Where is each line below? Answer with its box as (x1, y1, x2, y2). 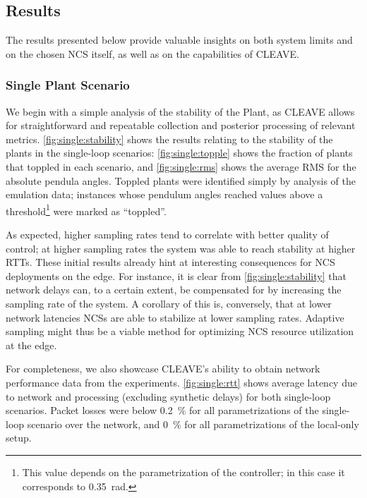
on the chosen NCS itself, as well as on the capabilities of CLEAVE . (6, 46, 299, 61)
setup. (6, 430, 32, 445)
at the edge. (6, 337, 57, 352)
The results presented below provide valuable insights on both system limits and (6, 32, 353, 47)
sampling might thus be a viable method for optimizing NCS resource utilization (6, 324, 354, 339)
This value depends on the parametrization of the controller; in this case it (22, 464, 345, 479)
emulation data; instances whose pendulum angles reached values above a (6, 187, 323, 202)
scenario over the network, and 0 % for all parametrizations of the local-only (27, 416, 359, 431)
